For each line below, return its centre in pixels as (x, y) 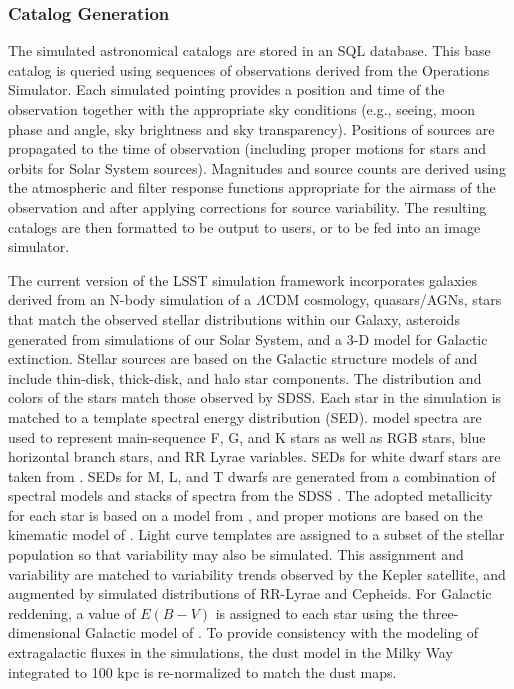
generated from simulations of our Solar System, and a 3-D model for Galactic (248, 338)
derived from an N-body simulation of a (130, 299)
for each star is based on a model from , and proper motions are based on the (245, 514)
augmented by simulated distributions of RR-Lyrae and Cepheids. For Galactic (250, 593)
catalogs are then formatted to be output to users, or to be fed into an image (244, 226)
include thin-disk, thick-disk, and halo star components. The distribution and (245, 377)
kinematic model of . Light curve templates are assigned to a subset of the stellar (256, 534)
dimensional (44, 632)
